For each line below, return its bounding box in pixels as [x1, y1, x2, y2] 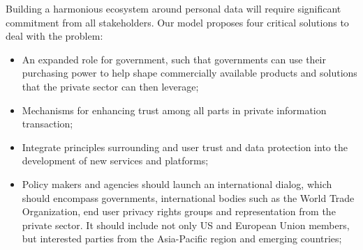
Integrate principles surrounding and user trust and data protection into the [22, 139, 348, 154]
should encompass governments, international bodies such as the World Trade [22, 190, 355, 205]
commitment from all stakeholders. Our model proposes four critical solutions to [6, 15, 349, 29]
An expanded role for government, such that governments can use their [22, 52, 326, 66]
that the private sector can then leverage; [22, 79, 199, 93]
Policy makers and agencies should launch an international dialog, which [22, 176, 332, 191]
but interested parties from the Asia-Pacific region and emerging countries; [22, 231, 342, 246]
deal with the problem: [6, 29, 103, 43]
